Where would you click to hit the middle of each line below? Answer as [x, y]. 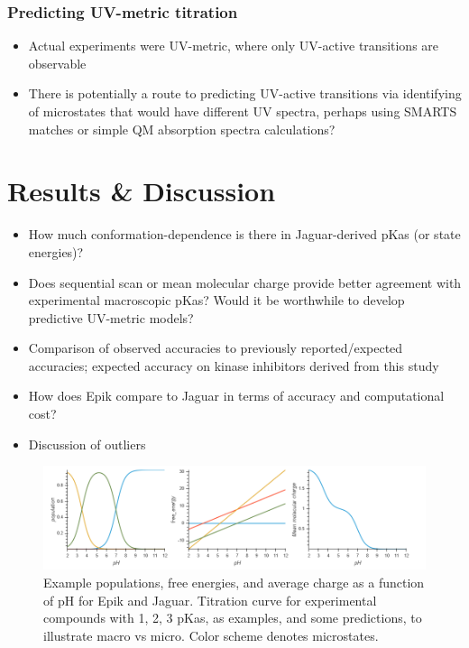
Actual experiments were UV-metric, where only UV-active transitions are [234, 46]
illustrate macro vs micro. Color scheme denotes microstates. [211, 635]
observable [57, 63]
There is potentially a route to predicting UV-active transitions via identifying [245, 93]
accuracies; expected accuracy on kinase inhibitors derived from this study [234, 365]
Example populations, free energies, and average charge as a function [234, 582]
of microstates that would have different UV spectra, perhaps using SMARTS [243, 111]
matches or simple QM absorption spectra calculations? [182, 129]
